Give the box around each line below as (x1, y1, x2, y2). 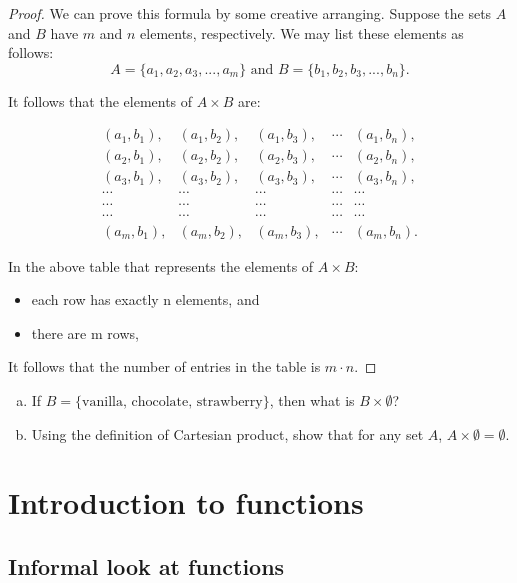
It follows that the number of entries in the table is (8, 356, 321, 377)
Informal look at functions (8, 550, 285, 581)
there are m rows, (31, 322, 139, 343)
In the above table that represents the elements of (8, 255, 314, 276)
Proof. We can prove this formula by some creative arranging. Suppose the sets (8, 3, 492, 23)
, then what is (269, 389, 355, 410)
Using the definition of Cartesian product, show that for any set (31, 423, 424, 444)
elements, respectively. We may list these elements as (140, 22, 464, 43)
